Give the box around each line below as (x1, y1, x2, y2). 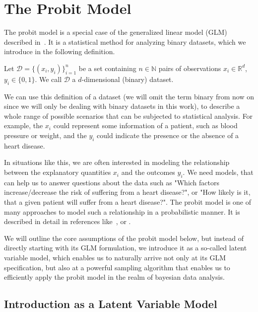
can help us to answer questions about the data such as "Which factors (4, 177, 219, 187)
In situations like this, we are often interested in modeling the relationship (4, 157, 230, 167)
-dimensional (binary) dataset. (81, 74, 174, 84)
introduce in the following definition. (4, 46, 115, 57)
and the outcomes (121, 167, 175, 177)
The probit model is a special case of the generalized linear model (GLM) (4, 27, 227, 37)
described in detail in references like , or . (4, 216, 131, 227)
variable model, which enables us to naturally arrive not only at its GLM (4, 252, 226, 263)
